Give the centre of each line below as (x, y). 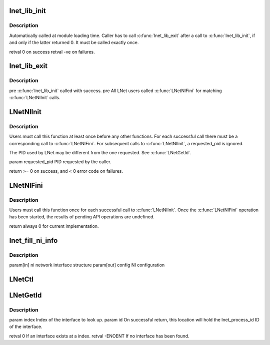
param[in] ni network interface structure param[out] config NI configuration (87, 265)
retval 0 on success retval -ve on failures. (52, 52)
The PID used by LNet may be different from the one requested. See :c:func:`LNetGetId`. (100, 153)
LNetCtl (21, 279)
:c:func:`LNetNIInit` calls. (35, 98)
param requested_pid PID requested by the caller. (60, 162)
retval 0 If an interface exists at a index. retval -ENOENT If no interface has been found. (99, 336)
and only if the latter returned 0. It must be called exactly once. (74, 43)
